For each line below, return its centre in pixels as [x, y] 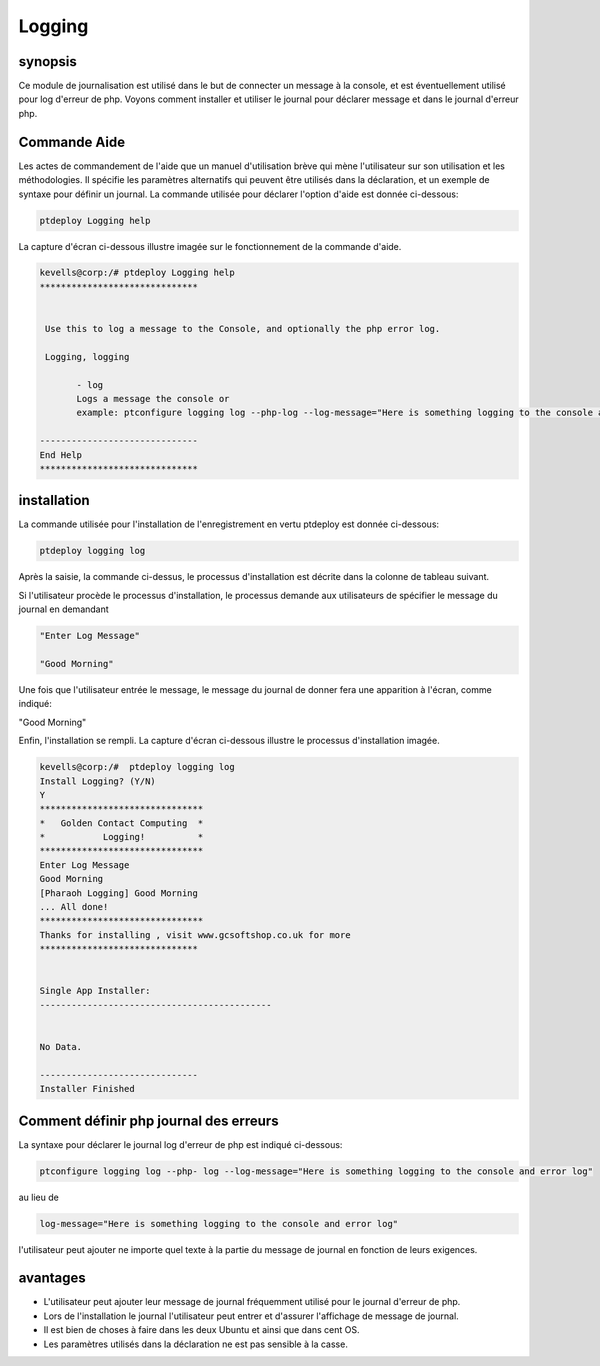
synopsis [47, 61]
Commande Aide [71, 141]
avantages [52, 1278]
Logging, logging [87, 356]
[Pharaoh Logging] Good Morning [119, 893]
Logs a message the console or [153, 398]
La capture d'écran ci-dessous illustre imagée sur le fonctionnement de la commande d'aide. [210, 246]
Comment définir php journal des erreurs [148, 1120]
